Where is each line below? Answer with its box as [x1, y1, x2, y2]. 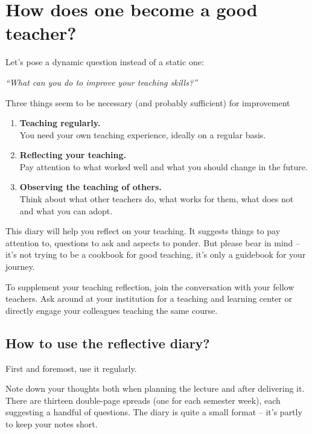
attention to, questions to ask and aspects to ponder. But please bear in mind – [5, 236, 301, 249]
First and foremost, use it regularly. [5, 362, 137, 374]
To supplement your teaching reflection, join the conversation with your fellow [5, 280, 294, 293]
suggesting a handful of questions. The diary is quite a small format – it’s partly [5, 406, 302, 418]
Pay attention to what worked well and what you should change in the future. [19, 160, 308, 173]
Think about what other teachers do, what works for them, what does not [19, 193, 294, 205]
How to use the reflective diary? [5, 333, 210, 352]
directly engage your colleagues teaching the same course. [5, 304, 218, 316]
